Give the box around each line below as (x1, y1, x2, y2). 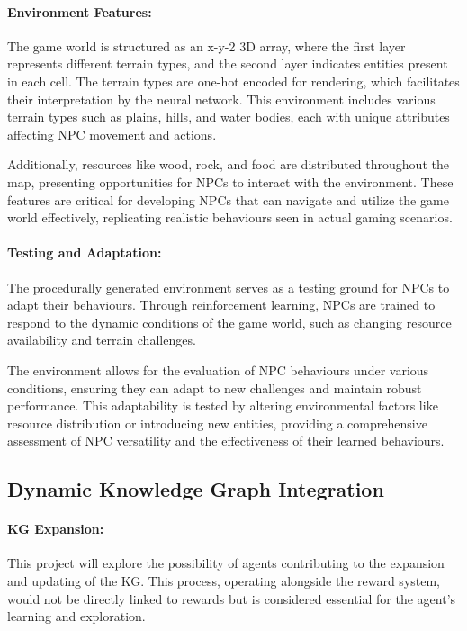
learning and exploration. (7, 607, 146, 626)
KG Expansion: (7, 519, 104, 538)
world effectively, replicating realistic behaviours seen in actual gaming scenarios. (7, 208, 453, 227)
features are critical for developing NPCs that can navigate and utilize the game (7, 190, 449, 209)
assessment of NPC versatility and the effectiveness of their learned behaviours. (7, 431, 445, 450)
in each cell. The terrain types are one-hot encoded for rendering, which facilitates (7, 71, 460, 90)
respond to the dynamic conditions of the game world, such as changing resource (7, 312, 452, 331)
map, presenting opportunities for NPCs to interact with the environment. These (7, 172, 454, 191)
